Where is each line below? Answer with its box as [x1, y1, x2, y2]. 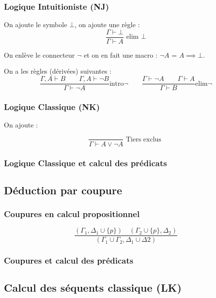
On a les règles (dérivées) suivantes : [4, 66, 112, 76]
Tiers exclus [125, 136, 161, 143]
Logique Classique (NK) [4, 101, 100, 113]
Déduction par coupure [4, 182, 123, 197]
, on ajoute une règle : [74, 19, 140, 30]
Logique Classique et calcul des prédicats [4, 157, 167, 169]
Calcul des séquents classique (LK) [4, 280, 182, 295]
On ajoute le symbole [4, 19, 67, 30]
